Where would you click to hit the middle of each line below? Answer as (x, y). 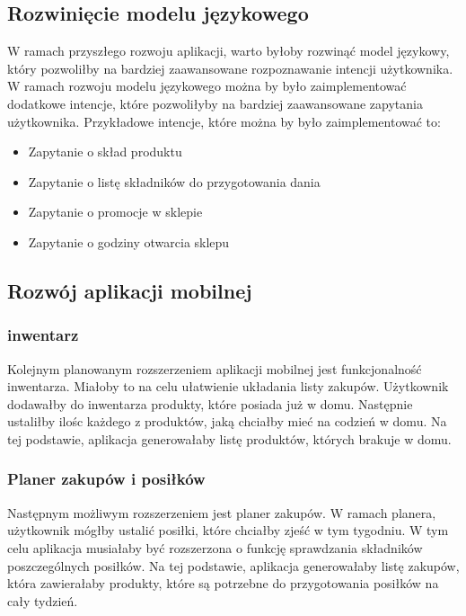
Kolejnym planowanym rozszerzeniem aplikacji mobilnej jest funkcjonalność (215, 368)
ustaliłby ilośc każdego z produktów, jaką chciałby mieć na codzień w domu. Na (227, 421)
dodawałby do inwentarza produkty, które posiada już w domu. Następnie (210, 403)
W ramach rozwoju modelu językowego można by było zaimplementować (207, 86)
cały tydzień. (43, 600)
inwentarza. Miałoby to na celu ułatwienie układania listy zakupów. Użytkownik (228, 386)
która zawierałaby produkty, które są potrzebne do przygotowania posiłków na (223, 583)
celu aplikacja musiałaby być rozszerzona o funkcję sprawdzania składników (215, 547)
